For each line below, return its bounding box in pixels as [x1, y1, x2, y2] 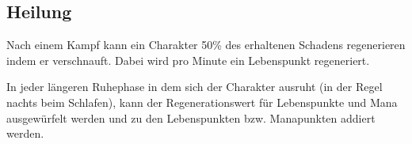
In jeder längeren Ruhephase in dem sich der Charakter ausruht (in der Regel [6, 78, 383, 95]
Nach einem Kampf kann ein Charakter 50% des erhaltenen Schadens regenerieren [6, 36, 406, 53]
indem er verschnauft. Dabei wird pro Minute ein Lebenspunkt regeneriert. [6, 51, 370, 68]
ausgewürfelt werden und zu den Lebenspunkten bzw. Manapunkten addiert [6, 109, 376, 126]
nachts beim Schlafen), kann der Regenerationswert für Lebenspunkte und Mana [6, 93, 398, 110]
